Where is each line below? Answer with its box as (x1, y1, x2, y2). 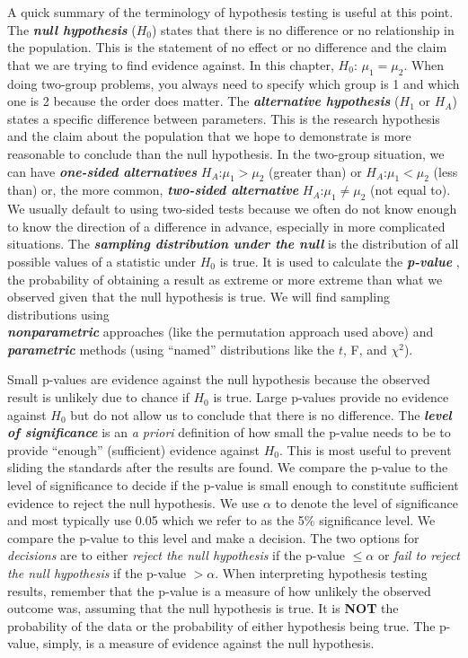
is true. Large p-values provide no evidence (213, 388, 449, 407)
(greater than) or (269, 162, 362, 180)
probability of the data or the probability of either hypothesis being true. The (7, 616, 436, 635)
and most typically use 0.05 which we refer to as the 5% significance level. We (7, 511, 436, 530)
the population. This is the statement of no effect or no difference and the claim (7, 38, 447, 57)
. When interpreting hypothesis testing (215, 564, 428, 583)
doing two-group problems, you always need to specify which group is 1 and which (7, 74, 460, 92)
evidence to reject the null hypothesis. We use (7, 493, 260, 512)
